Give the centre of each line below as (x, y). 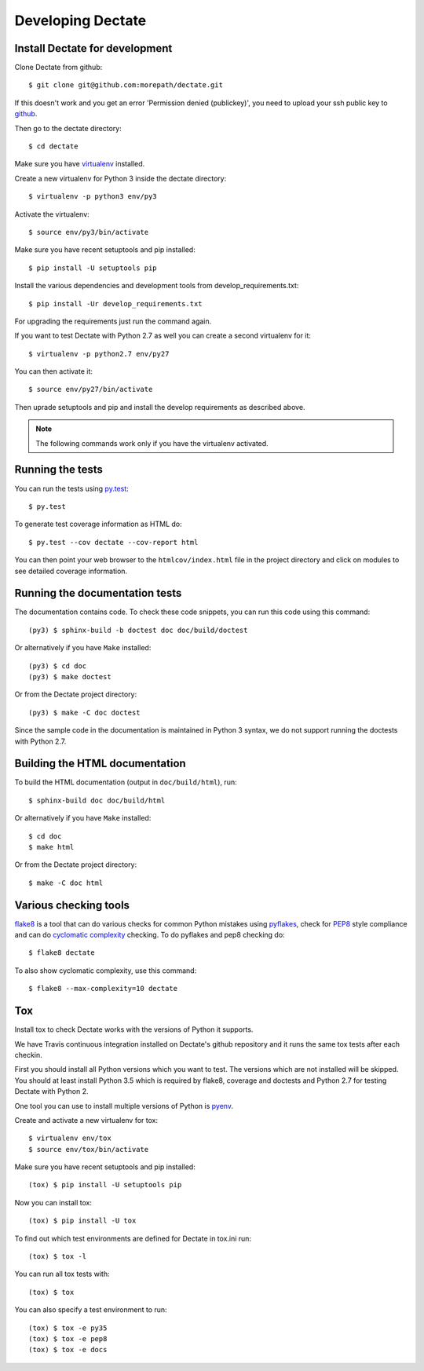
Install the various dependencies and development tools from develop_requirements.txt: (157, 286)
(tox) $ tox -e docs (68, 1350)
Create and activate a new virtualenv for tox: (86, 1120)
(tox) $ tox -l (58, 1257)
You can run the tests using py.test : (71, 488)
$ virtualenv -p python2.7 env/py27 (99, 354)
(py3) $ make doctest (70, 676)
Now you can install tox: (53, 1202)
